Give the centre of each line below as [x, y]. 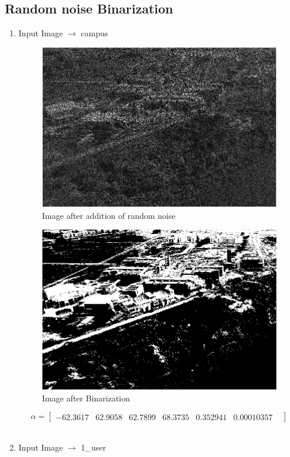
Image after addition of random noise [109, 215]
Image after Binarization [86, 398]
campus [95, 33]
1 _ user [93, 447]
